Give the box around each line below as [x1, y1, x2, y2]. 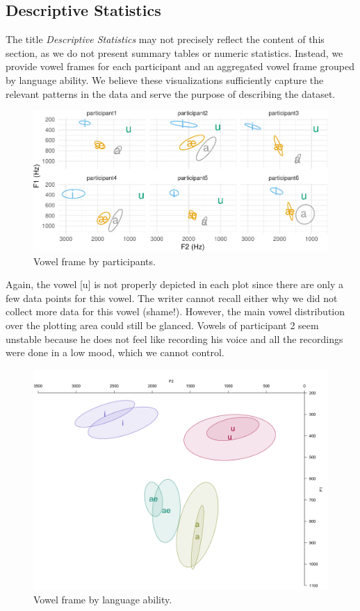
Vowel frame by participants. [33, 253, 156, 268]
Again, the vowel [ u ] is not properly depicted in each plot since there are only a [6, 277, 344, 292]
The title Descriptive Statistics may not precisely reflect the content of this [6, 32, 325, 47]
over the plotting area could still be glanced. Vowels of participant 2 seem [6, 318, 319, 333]
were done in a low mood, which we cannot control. [6, 345, 224, 360]
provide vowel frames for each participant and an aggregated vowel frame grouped [6, 59, 355, 74]
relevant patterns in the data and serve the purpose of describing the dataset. [6, 86, 336, 101]
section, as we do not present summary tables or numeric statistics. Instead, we [6, 45, 343, 60]
